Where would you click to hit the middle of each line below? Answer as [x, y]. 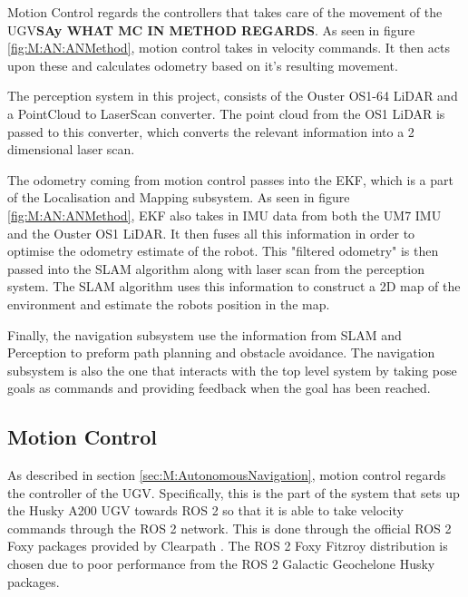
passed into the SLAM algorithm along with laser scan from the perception [216, 268]
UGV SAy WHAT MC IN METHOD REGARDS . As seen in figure [211, 29]
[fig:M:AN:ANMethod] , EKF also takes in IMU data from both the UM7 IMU [224, 215]
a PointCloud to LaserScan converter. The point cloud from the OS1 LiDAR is [226, 113]
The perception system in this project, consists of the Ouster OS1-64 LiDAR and [233, 96]
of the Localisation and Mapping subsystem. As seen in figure [179, 197]
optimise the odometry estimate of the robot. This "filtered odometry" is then [223, 251]
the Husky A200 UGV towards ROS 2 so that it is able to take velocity [205, 510]
